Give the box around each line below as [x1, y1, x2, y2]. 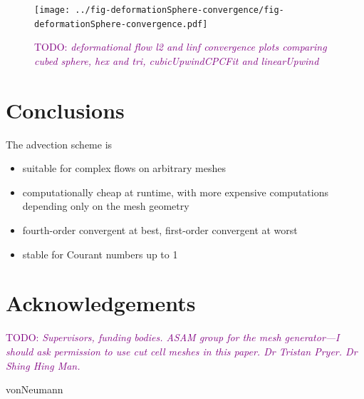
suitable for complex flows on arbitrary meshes [22, 161, 226, 176]
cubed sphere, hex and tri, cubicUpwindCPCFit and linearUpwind [34, 53, 319, 68]
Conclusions [6, 95, 125, 124]
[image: [34, 5, 71, 15]
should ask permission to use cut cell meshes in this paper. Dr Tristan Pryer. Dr [6, 343, 358, 358]
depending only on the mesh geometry [22, 198, 189, 213]
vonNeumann [6, 382, 63, 397]
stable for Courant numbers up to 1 [22, 246, 178, 261]
